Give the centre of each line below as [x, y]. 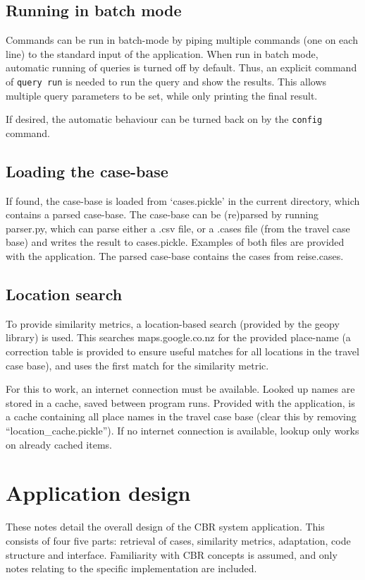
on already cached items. [59, 444]
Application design [98, 493]
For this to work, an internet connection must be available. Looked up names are [180, 389]
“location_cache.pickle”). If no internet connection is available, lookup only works [182, 431]
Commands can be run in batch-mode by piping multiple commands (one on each [182, 40]
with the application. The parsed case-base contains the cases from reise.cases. [175, 256]
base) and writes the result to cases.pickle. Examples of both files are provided [175, 242]
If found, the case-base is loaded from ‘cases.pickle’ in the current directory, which [183, 200]
